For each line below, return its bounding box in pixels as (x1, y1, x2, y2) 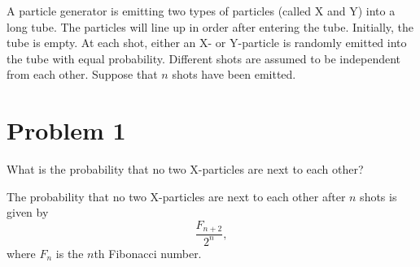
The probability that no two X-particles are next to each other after (7, 187, 346, 205)
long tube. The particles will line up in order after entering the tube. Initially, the (7, 18, 414, 35)
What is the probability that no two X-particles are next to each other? (7, 161, 364, 178)
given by (7, 204, 49, 221)
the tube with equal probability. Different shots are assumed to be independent (7, 50, 401, 67)
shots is (360, 187, 397, 205)
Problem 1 (7, 114, 126, 147)
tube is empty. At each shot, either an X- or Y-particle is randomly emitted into (7, 34, 407, 51)
